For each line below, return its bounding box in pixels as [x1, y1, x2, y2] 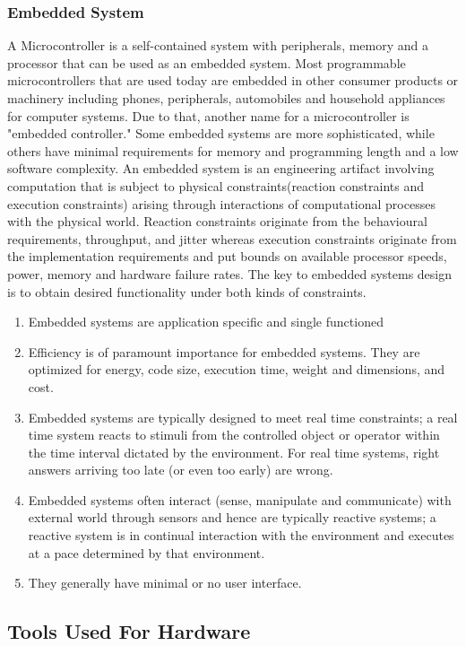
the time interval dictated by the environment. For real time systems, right [28, 442, 440, 461]
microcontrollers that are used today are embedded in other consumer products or [7, 71, 459, 90]
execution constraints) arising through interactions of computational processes [7, 194, 436, 213]
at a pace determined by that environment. [28, 543, 265, 562]
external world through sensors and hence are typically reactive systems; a [28, 508, 436, 527]
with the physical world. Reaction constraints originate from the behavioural [7, 212, 427, 231]
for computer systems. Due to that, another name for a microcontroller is [7, 106, 410, 125]
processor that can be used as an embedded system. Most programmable [7, 53, 406, 72]
